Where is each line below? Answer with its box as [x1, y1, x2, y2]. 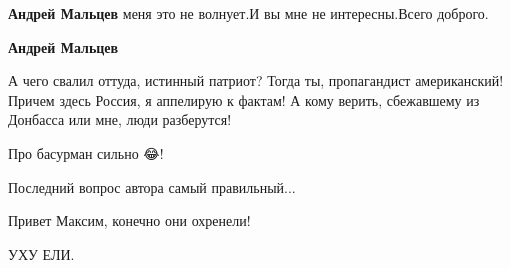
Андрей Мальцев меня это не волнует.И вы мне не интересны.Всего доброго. [8, 3, 489, 23]
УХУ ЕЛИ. [8, 243, 75, 264]
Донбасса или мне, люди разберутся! [8, 109, 232, 130]
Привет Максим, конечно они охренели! [8, 210, 251, 231]
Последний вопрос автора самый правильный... [8, 176, 296, 197]
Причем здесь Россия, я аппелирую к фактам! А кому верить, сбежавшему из [8, 89, 480, 110]
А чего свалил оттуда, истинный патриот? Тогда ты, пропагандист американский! [8, 70, 504, 91]
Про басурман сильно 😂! [8, 142, 164, 163]
